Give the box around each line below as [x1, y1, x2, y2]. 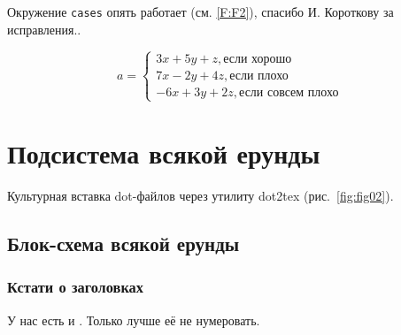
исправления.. [7, 19, 81, 38]
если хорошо [223, 52, 292, 65]
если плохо [229, 69, 289, 82]
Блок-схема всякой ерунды [7, 229, 240, 256]
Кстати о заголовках [7, 276, 143, 298]
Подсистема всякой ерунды [7, 135, 320, 171]
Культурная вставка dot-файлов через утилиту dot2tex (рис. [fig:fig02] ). [7, 186, 394, 204]
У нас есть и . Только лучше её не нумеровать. [7, 310, 260, 329]
